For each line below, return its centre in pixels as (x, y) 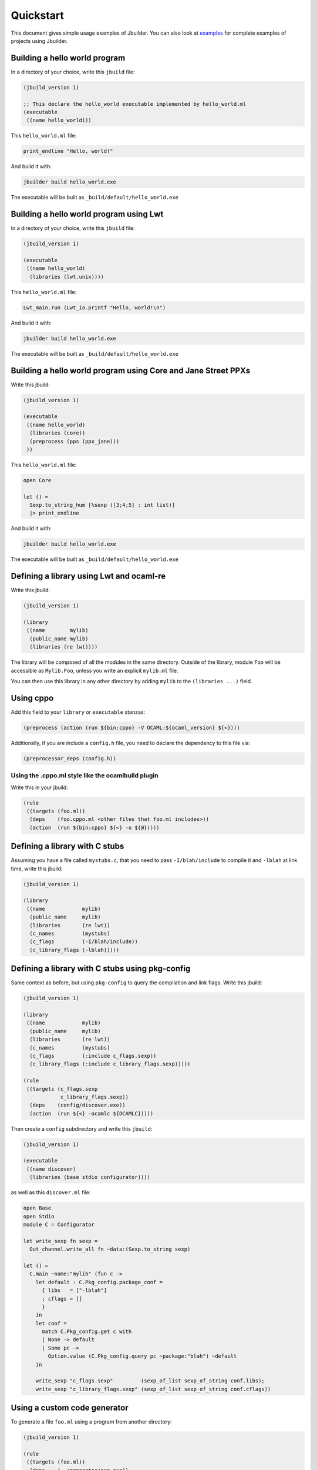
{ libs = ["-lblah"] (75, 1290)
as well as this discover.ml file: (51, 1192)
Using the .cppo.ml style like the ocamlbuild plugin (85, 776)
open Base (37, 1208)
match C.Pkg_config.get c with (87, 1332)
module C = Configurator (59, 1225)
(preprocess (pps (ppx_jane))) (75, 441)
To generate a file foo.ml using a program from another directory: (92, 1422)
